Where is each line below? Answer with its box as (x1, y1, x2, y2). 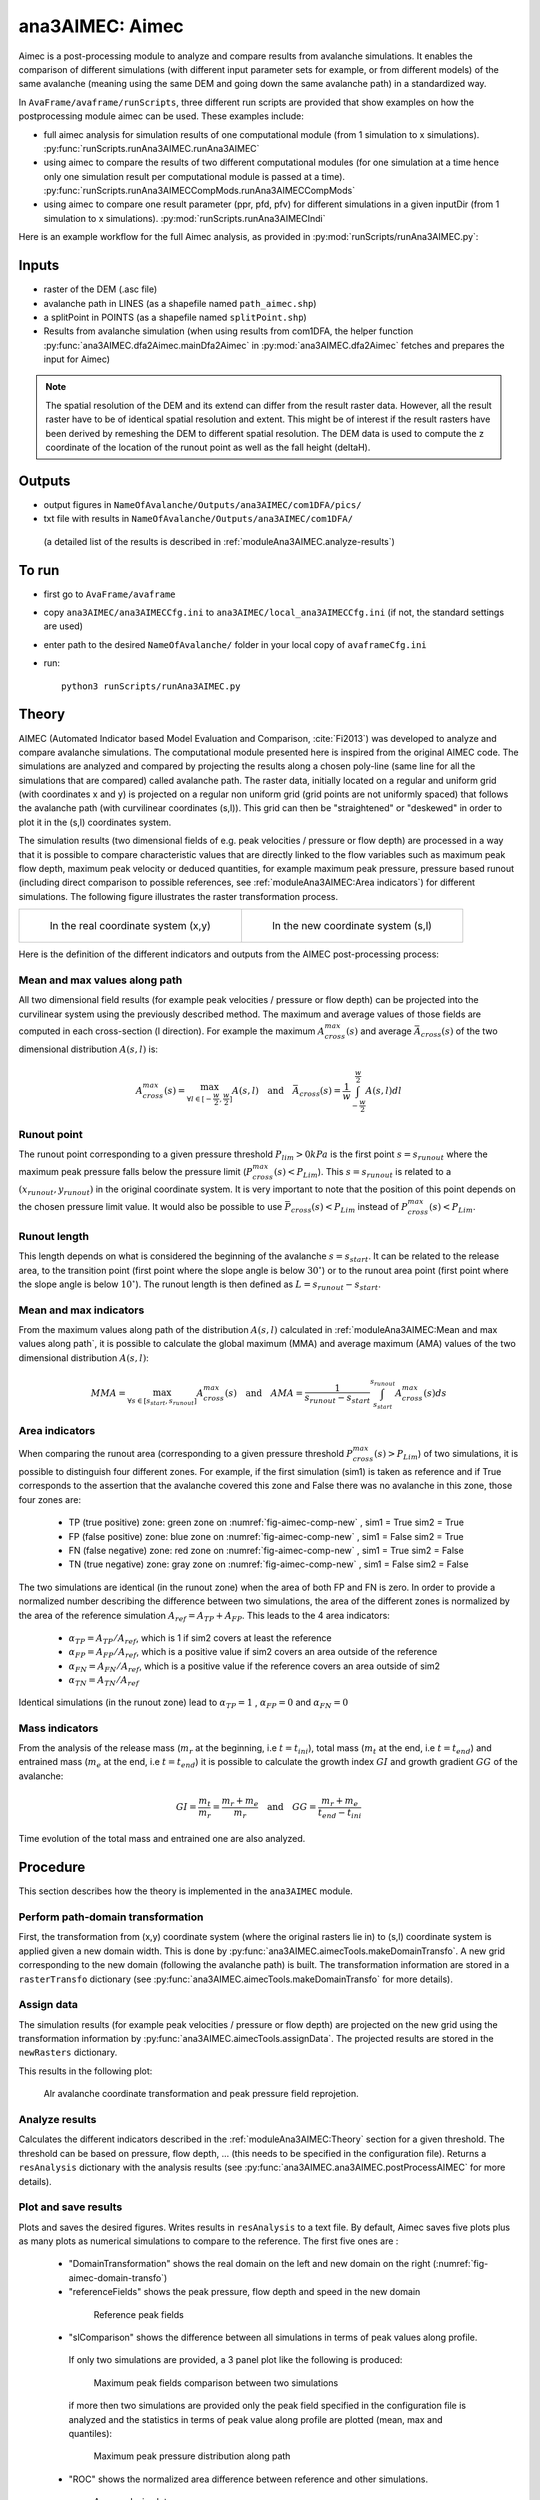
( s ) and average (345, 1025, 412, 1037)
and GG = (266, 1801, 317, 1813)
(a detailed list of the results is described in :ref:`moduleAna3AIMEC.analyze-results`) (43, 535, 395, 547)
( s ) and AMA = (225, 1388, 304, 1399)
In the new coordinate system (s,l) (271, 919, 432, 933)
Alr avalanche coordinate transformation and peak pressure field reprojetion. (43, 2088, 359, 2100)
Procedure (18, 1859, 86, 1876)
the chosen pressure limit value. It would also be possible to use (18, 1200, 283, 1212)
